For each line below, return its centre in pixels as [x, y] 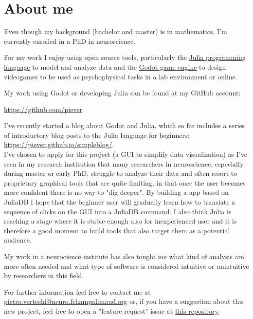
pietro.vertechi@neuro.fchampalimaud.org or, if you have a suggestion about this [124, 301]
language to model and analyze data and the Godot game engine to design [115, 66]
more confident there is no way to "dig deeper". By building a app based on [116, 192]
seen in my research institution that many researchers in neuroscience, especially [124, 163]
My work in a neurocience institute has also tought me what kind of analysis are [124, 256]
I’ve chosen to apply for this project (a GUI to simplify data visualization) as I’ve [126, 154]
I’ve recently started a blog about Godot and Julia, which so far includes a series [125, 125]
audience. [18, 240]
